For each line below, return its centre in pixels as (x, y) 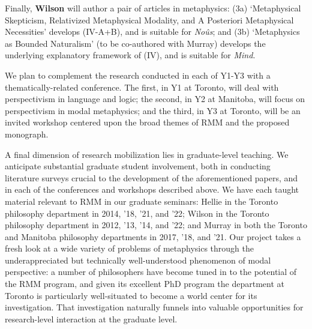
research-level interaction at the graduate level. (91, 318)
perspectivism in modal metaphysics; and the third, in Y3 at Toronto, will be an (153, 110)
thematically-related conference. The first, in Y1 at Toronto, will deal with (142, 87)
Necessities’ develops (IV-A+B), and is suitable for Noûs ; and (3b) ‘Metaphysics (152, 32)
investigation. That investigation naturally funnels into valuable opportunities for (154, 307)
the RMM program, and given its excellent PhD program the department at (145, 284)
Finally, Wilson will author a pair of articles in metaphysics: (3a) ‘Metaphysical (153, 8)
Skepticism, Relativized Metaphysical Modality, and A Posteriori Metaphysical (149, 20)
